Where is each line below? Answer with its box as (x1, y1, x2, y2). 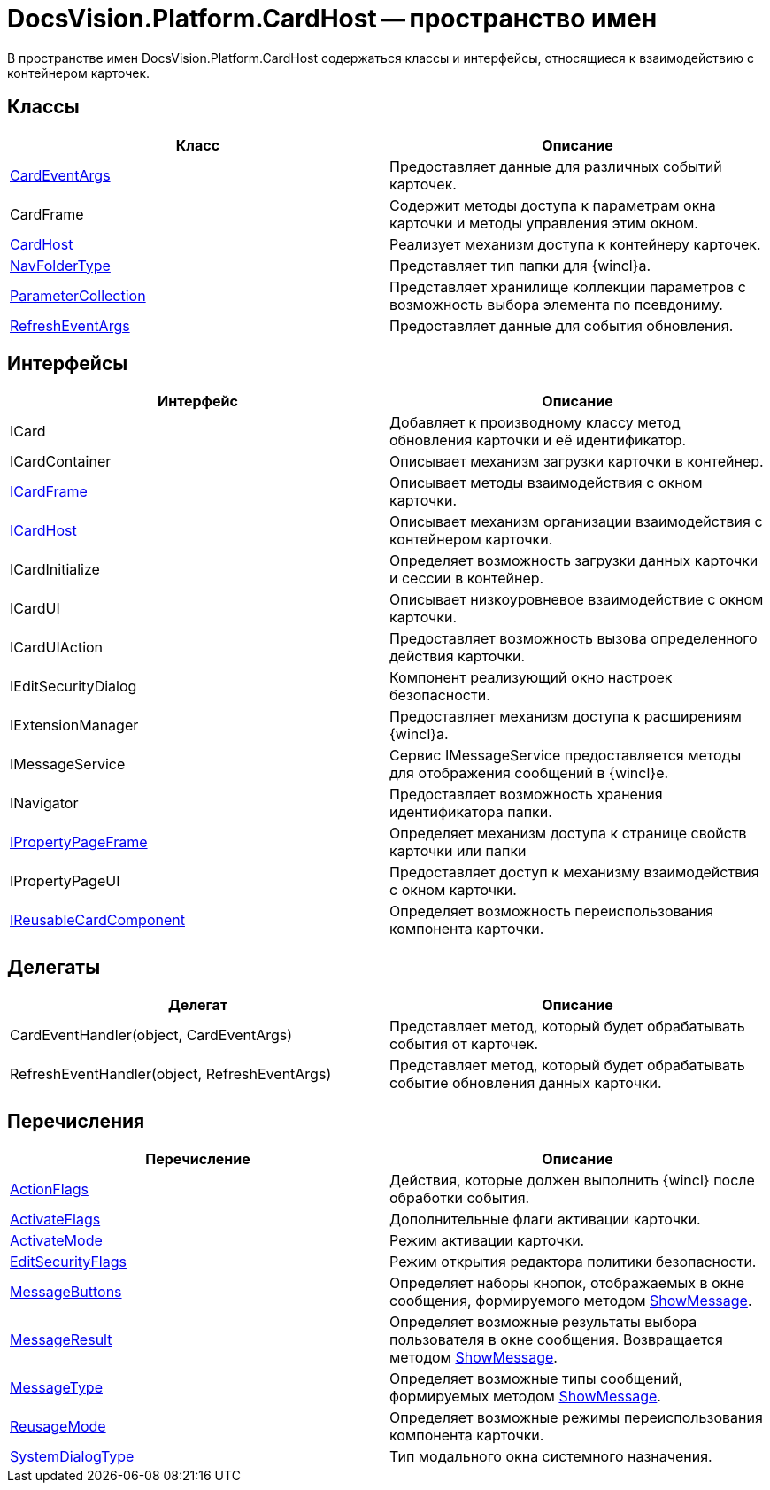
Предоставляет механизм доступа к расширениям (389, 707, 742, 726)
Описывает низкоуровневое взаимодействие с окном (389, 591, 764, 609)
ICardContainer (10, 452, 112, 471)
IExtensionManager (10, 716, 139, 735)
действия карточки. (389, 647, 526, 666)
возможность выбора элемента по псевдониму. (389, 295, 723, 313)
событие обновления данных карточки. (389, 1074, 662, 1092)
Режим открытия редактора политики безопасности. (389, 1253, 757, 1271)
